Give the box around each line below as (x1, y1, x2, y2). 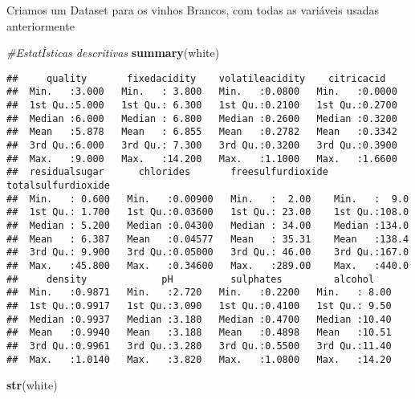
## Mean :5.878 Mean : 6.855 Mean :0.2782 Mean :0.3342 (6, 126, 397, 138)
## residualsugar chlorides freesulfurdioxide (6, 166, 328, 178)
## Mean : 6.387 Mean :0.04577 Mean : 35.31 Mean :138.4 (6, 233, 409, 245)
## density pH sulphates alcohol (6, 273, 375, 285)
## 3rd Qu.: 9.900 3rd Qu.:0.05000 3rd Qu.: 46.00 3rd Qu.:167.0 (6, 246, 409, 259)
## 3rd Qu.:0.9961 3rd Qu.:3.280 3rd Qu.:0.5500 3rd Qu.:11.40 (6, 340, 392, 352)
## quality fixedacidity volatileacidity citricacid (6, 72, 386, 84)
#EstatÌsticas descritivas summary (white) (6, 44, 220, 61)
